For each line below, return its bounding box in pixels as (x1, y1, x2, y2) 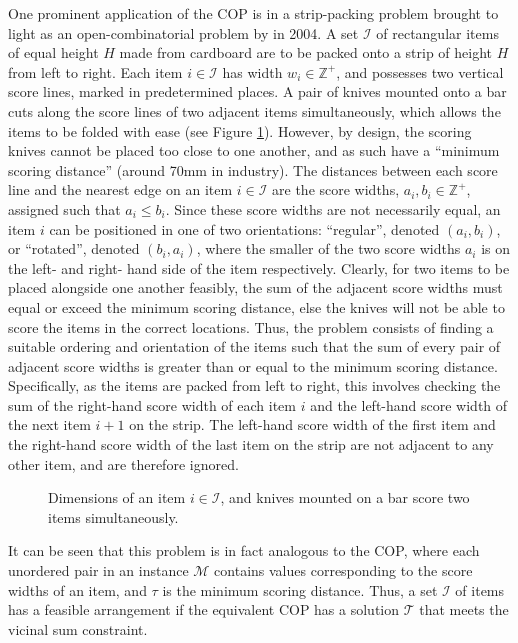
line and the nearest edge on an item (8, 179, 233, 200)
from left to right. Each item (8, 61, 183, 82)
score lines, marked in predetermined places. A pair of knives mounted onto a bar (8, 81, 507, 102)
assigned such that (8, 198, 121, 219)
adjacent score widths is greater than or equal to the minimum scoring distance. (8, 355, 498, 376)
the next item (8, 414, 91, 435)
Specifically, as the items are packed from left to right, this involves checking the (8, 375, 501, 396)
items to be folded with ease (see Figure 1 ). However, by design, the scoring (8, 120, 472, 141)
